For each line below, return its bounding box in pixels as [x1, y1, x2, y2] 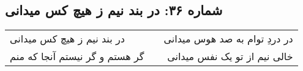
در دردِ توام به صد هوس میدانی [163, 32, 293, 46]
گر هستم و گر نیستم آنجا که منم [10, 49, 144, 64]
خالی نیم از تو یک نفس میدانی [167, 49, 293, 64]
